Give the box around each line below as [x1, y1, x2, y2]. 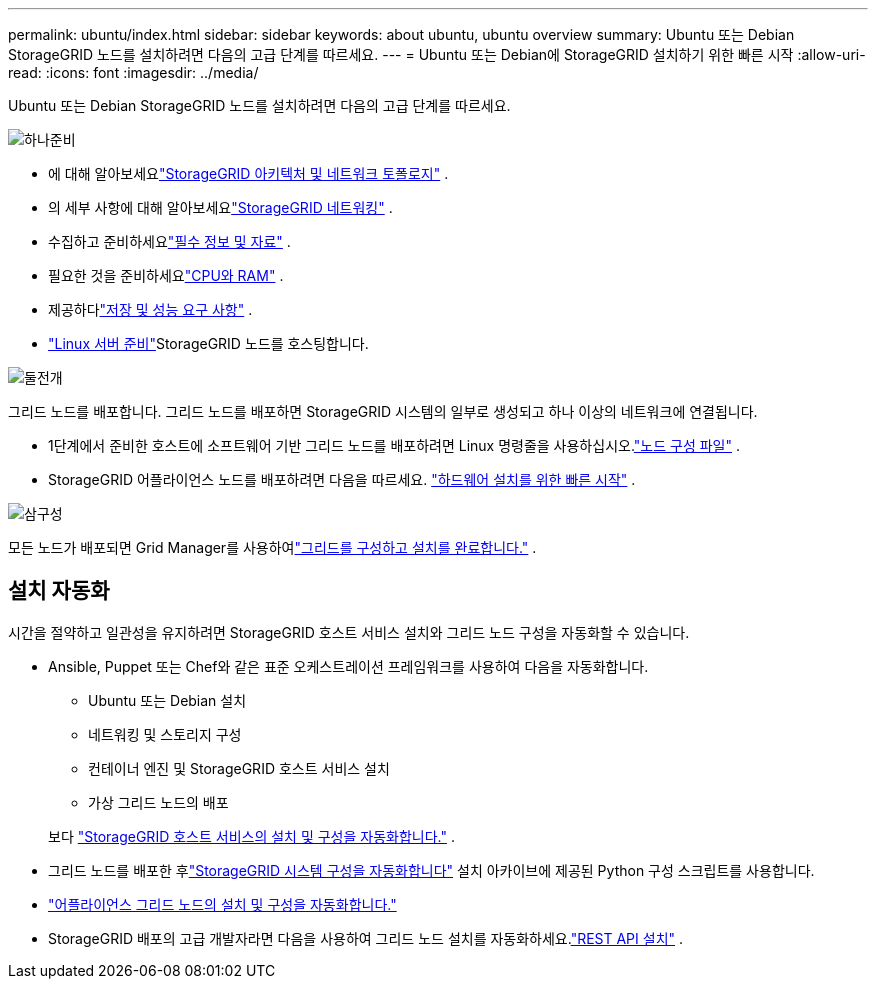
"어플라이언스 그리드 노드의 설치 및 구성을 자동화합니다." [48, 895, 397, 913]
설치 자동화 [8, 578, 110, 604]
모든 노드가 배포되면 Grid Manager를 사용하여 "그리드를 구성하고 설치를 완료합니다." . [8, 539, 537, 556]
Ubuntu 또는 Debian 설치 [88, 691, 247, 709]
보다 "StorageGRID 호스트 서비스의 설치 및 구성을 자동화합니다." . [48, 827, 455, 845]
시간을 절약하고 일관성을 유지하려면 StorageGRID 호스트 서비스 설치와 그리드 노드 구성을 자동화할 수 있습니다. [8, 623, 690, 641]
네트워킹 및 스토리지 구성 [88, 725, 242, 743]
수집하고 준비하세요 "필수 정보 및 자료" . [48, 233, 291, 250]
